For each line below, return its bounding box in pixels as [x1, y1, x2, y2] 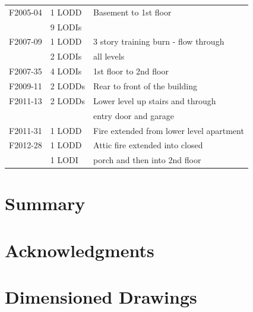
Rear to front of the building [93, 79, 197, 92]
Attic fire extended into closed [93, 139, 203, 151]
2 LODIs [50, 50, 82, 63]
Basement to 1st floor [93, 5, 172, 18]
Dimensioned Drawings [5, 285, 197, 309]
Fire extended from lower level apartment [93, 124, 244, 136]
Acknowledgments [5, 238, 154, 262]
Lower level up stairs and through [93, 94, 216, 107]
